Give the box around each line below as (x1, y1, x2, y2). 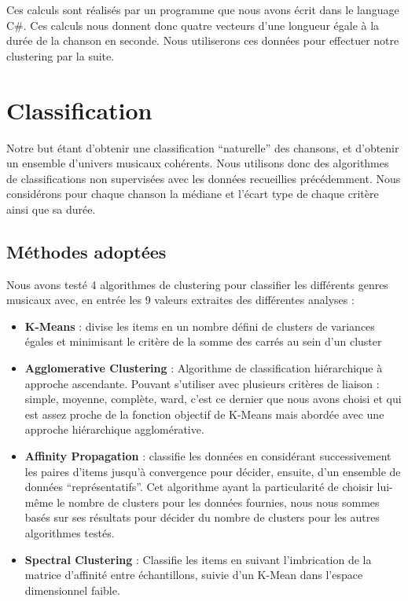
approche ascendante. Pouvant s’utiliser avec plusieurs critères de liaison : (24, 375, 380, 391)
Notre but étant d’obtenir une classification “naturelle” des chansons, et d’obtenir (6, 139, 399, 156)
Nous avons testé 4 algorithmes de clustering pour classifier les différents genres (6, 276, 388, 292)
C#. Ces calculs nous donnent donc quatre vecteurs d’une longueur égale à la (6, 16, 380, 33)
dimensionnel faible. (24, 581, 120, 598)
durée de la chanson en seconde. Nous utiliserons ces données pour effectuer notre (6, 32, 399, 49)
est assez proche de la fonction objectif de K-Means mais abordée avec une (24, 405, 384, 422)
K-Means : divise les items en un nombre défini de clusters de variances (24, 317, 375, 334)
